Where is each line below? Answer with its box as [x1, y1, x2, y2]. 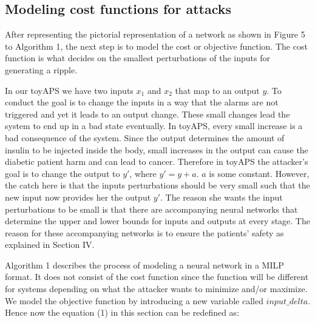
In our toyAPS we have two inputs [5, 84, 134, 96]
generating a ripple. [5, 63, 78, 76]
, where [129, 167, 157, 179]
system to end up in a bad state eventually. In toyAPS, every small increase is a [5, 119, 303, 132]
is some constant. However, [209, 167, 310, 179]
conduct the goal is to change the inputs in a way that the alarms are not [5, 96, 279, 108]
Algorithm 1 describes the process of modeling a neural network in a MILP [5, 258, 284, 271]
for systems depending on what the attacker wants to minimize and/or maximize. [5, 282, 308, 295]
